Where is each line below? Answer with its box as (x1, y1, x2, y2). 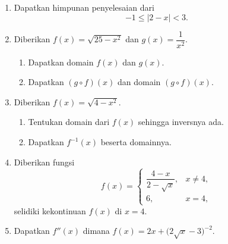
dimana (83, 224, 110, 237)
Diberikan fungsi (14, 155, 75, 168)
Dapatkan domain (28, 55, 94, 68)
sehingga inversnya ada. (138, 115, 224, 128)
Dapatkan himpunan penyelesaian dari (14, 1, 154, 13)
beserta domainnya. (100, 136, 172, 148)
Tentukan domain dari (28, 115, 110, 128)
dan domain (117, 76, 161, 88)
